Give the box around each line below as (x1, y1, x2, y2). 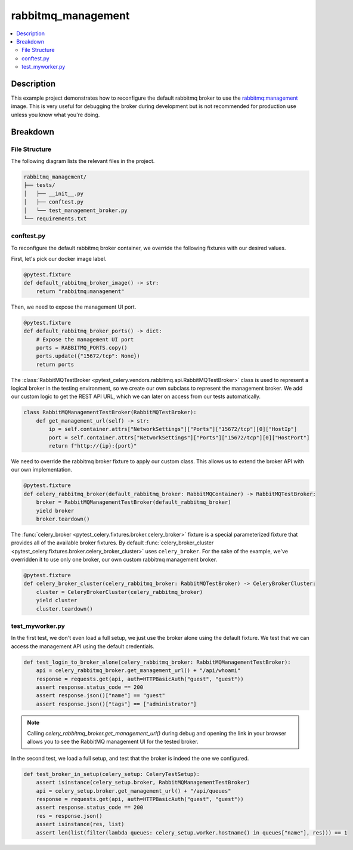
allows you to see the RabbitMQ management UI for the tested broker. (27, 738, 199, 746)
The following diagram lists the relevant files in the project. (11, 157, 155, 164)
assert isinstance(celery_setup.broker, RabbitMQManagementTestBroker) (36, 779, 250, 786)
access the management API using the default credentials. (11, 642, 154, 650)
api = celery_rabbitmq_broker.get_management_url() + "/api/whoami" (36, 667, 241, 674)
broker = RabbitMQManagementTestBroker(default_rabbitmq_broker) (36, 499, 231, 506)
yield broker (36, 507, 75, 514)
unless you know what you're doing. (11, 111, 100, 118)
